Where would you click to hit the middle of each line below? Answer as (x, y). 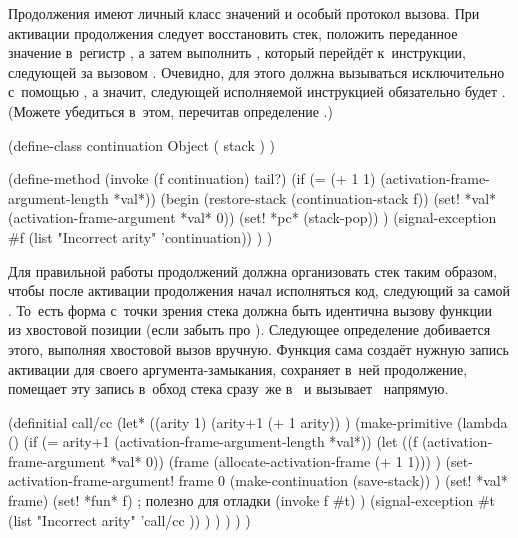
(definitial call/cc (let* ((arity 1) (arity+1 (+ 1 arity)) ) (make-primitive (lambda (258, 421)
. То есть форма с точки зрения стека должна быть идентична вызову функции (250, 309)
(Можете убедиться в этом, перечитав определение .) (170, 110)
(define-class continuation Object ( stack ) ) (141, 144)
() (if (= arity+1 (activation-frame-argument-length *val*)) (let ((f (213, 441)
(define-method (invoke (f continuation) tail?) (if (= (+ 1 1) (192, 178)
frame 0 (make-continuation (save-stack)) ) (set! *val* (343, 480)
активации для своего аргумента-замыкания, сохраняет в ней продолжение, (238, 368)
